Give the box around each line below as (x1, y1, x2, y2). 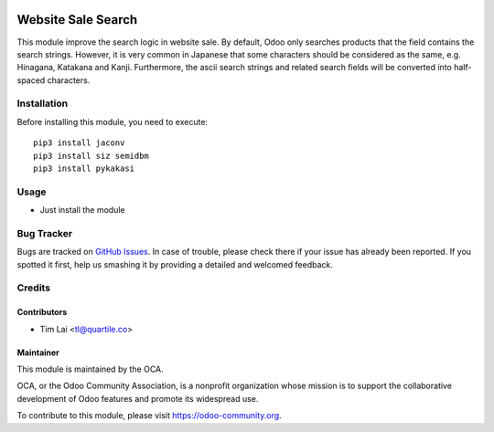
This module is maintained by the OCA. (16, 364, 164, 374)
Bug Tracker (16, 227, 73, 239)
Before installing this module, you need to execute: (16, 116, 209, 127)
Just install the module (39, 205, 125, 216)
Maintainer (16, 347, 59, 358)
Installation (16, 97, 69, 110)
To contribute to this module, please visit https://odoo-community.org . (16, 410, 283, 421)
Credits (16, 281, 50, 294)
